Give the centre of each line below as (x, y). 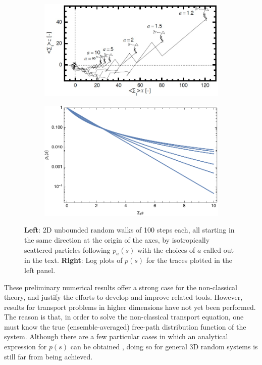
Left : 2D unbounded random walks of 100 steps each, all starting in (129, 230)
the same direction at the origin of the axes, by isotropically (117, 239)
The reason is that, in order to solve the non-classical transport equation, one (124, 317)
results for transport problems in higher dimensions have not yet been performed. (130, 307)
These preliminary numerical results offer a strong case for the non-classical (121, 287)
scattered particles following (67, 249)
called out (219, 249)
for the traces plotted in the (189, 260)
